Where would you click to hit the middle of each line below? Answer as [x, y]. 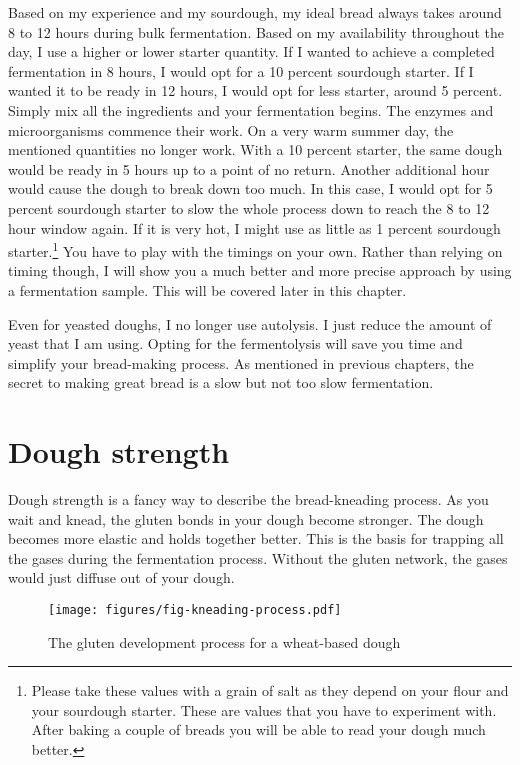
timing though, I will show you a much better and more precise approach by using [260, 270]
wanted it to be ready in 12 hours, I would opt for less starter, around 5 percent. [255, 90]
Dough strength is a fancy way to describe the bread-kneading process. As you [248, 499]
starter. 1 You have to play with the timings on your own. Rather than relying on [255, 249]
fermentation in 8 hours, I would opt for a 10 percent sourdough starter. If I [241, 70]
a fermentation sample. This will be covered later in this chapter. [207, 289]
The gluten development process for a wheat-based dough [224, 641]
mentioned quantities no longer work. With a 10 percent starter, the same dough [255, 149]
